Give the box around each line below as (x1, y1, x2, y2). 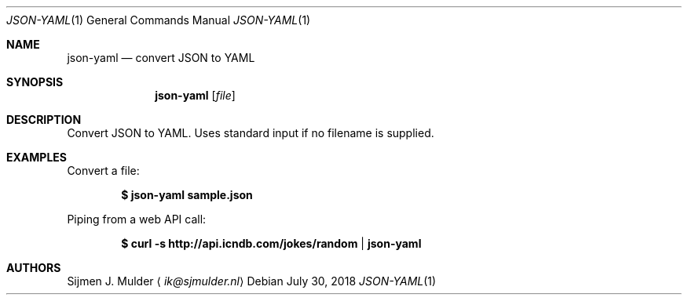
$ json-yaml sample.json (121, 188, 253, 201)
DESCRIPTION (6, 113, 82, 126)
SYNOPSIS (6, 75, 64, 89)
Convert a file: (67, 164, 140, 177)
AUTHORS (6, 261, 61, 274)
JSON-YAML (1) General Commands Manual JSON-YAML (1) (6, 13, 311, 27)
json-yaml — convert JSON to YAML (67, 51, 255, 64)
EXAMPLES (6, 150, 67, 164)
